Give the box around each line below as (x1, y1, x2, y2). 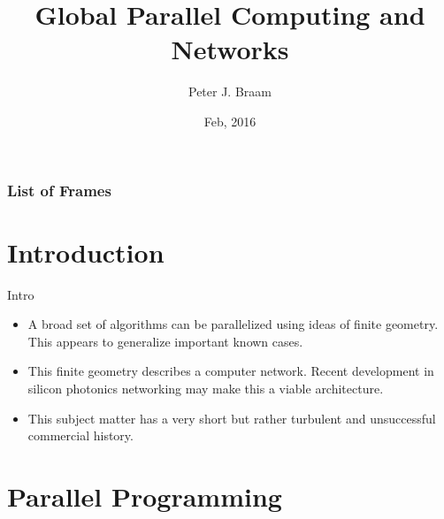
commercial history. (27, 426, 134, 445)
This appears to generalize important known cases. (27, 332, 303, 350)
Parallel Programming (7, 477, 282, 514)
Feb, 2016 (203, 111, 256, 130)
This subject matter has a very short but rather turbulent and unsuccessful (27, 408, 436, 427)
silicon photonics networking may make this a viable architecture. (27, 378, 384, 397)
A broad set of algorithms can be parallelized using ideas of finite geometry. (27, 315, 439, 333)
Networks (171, 31, 289, 67)
